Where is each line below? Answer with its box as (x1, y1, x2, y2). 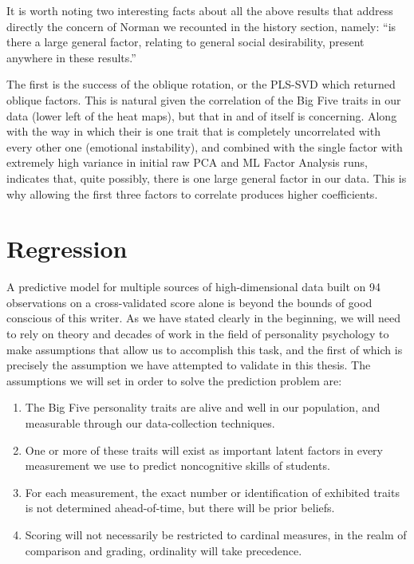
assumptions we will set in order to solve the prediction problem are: (6, 372, 342, 388)
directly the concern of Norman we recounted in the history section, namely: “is (6, 18, 396, 34)
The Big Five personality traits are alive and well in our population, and (25, 399, 380, 416)
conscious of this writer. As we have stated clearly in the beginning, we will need (6, 310, 400, 326)
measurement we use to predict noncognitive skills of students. (25, 457, 330, 474)
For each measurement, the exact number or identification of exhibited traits (25, 483, 400, 500)
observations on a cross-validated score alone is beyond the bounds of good (6, 294, 373, 310)
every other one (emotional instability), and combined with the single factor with (6, 138, 403, 155)
